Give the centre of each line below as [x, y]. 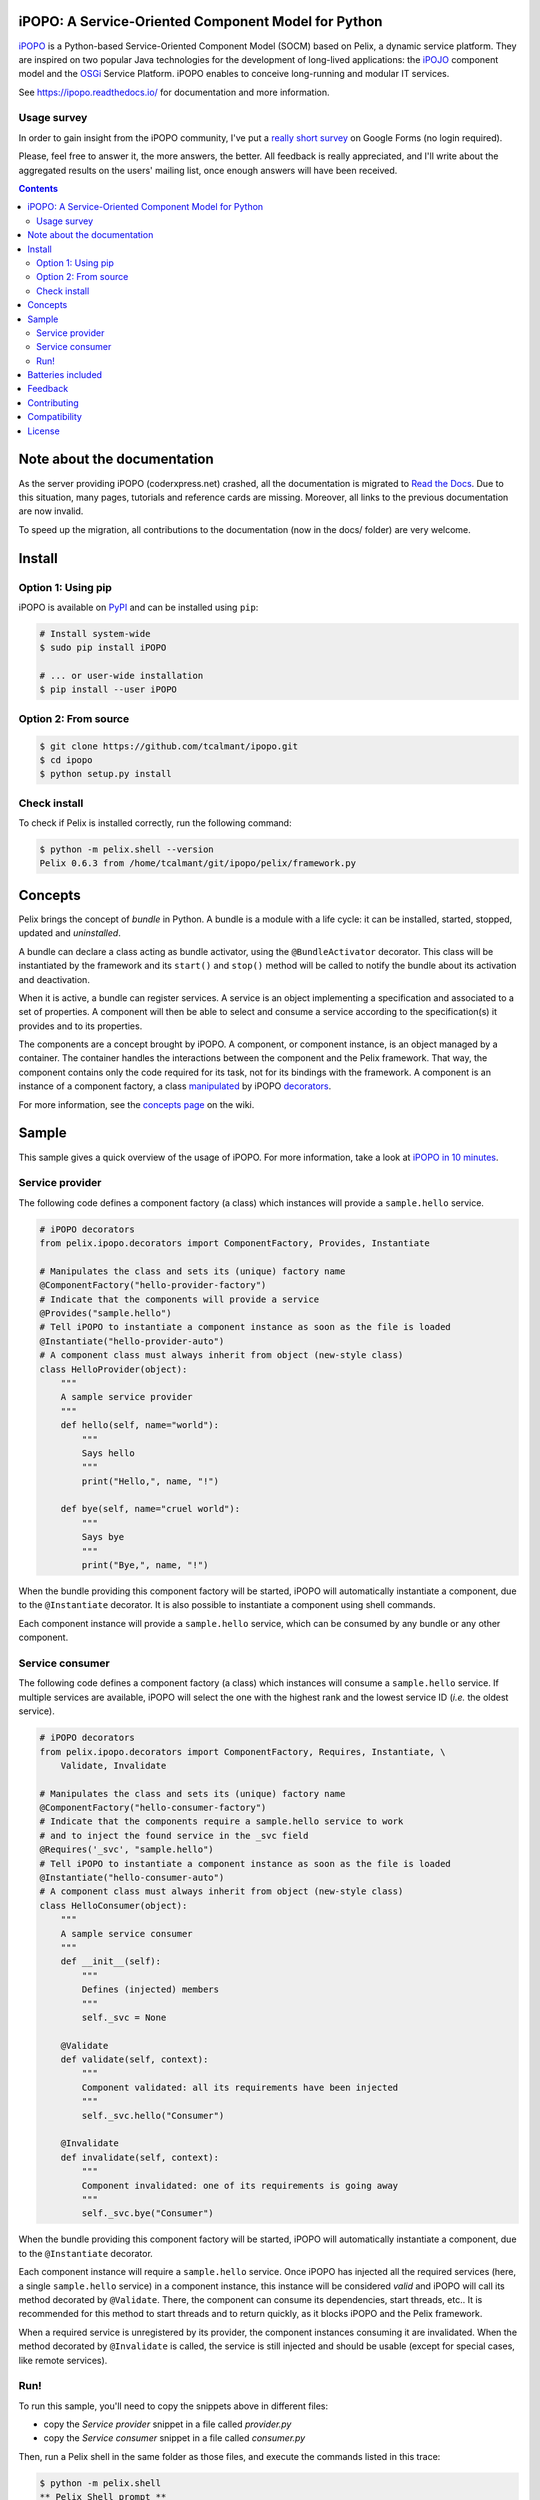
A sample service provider [127, 1397]
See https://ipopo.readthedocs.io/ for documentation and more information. [174, 92]
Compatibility [54, 417]
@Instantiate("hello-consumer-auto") [132, 1878]
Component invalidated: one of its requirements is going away [240, 2185]
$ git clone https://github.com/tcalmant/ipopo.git [169, 746]
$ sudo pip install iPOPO [103, 648]
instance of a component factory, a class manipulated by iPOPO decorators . [175, 1086]
